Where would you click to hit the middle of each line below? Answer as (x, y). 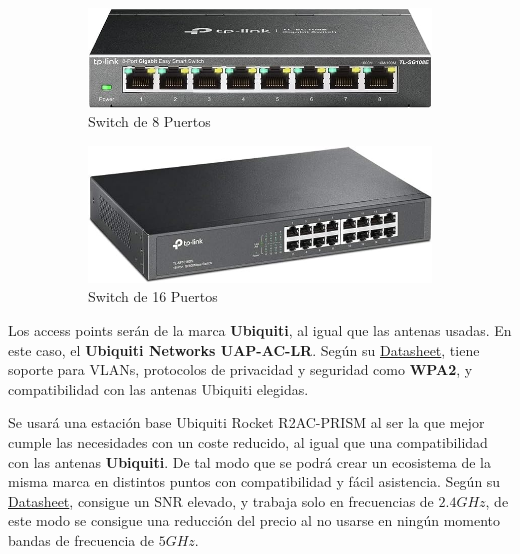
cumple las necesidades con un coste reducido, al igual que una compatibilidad (248, 441)
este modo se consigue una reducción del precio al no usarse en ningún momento (254, 520)
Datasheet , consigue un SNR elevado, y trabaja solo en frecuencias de (221, 500)
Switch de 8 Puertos (149, 121)
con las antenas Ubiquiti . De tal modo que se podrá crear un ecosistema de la (249, 461)
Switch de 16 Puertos (153, 296)
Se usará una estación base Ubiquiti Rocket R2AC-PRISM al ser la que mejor (246, 422)
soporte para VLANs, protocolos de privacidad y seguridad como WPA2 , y (240, 369)
